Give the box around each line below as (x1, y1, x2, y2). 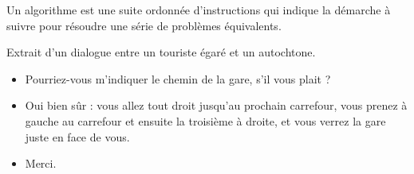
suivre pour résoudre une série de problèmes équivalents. (6, 17, 282, 33)
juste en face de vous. (25, 128, 130, 145)
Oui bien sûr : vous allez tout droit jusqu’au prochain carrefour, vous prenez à (25, 97, 408, 114)
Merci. (25, 155, 57, 172)
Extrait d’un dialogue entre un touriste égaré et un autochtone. (6, 44, 316, 60)
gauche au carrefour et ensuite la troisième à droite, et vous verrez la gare (25, 112, 386, 129)
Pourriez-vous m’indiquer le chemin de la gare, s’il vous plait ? (25, 70, 331, 87)
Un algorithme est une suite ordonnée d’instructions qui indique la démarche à (6, 2, 391, 17)
